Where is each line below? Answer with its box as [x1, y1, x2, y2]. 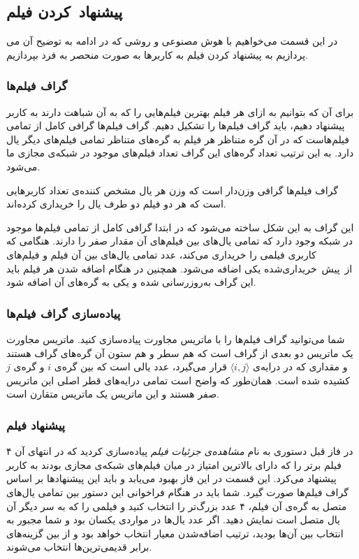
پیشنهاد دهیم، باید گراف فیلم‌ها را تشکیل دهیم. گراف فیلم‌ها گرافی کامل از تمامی [6, 118, 345, 133]
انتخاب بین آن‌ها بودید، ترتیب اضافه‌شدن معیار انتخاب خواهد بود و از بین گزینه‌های [6, 525, 344, 540]
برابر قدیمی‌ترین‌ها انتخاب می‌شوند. [6, 539, 152, 554]
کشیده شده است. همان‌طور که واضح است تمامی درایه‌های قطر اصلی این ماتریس [6, 372, 350, 387]
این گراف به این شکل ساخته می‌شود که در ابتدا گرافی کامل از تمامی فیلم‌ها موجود [6, 219, 354, 234]
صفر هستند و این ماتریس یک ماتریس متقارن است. [6, 386, 219, 401]
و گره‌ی [13, 359, 45, 374]
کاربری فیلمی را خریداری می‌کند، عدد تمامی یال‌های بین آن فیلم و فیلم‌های [6, 247, 316, 261]
